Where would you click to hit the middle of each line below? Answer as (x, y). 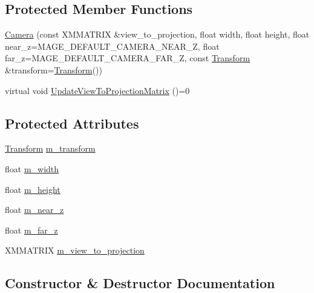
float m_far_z (31, 230)
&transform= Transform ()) (54, 69)
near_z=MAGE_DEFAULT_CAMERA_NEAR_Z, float (112, 46)
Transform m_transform (50, 148)
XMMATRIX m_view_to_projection (75, 250)
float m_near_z (34, 210)
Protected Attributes (72, 123)
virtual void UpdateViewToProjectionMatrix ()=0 (97, 90)
